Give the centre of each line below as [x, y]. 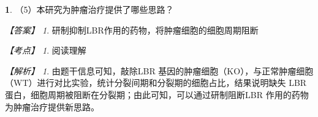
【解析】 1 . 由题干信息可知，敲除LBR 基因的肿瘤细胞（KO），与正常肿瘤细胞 [159, 70]
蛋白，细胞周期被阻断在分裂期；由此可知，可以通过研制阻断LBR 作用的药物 [157, 94]
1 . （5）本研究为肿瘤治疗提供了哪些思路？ [89, 9]
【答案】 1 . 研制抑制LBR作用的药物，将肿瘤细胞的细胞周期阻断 [132, 30]
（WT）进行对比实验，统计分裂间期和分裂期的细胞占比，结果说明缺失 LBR [156, 83]
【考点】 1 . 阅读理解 [46, 50]
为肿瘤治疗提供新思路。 [52, 106]
